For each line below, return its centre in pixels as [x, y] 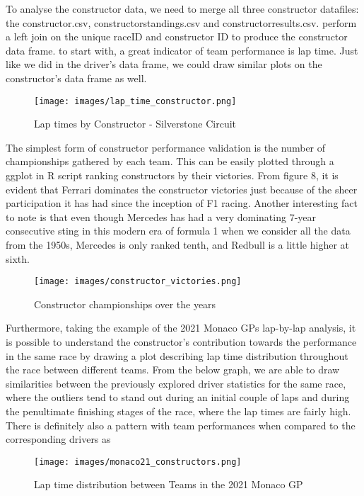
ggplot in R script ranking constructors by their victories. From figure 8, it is [172, 175]
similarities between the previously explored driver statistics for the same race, [176, 383]
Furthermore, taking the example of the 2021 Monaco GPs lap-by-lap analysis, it [181, 328]
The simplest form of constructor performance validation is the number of [166, 147]
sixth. [18, 258]
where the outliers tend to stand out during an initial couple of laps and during [178, 397]
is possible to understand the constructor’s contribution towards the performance [181, 342]
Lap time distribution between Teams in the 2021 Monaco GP [169, 484]
